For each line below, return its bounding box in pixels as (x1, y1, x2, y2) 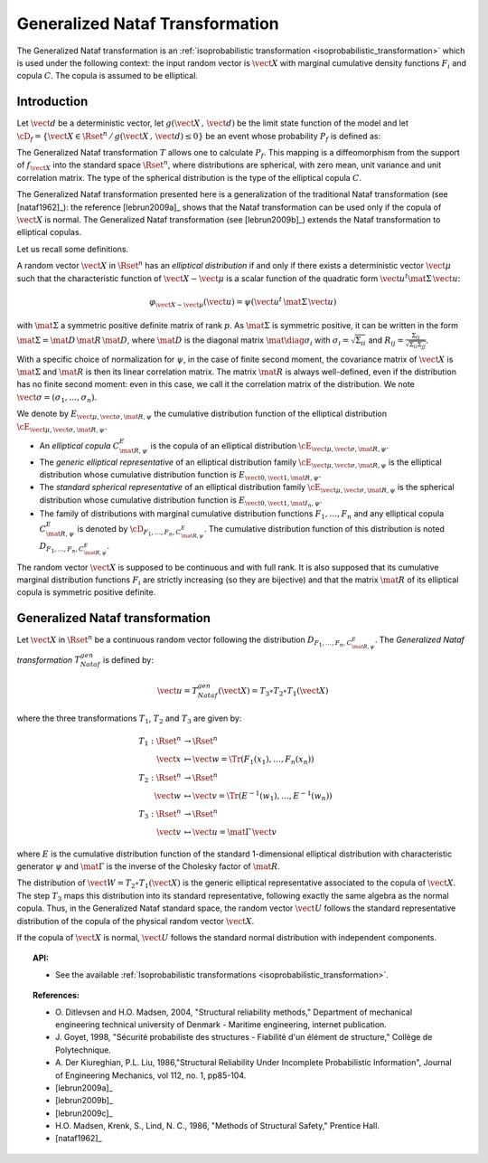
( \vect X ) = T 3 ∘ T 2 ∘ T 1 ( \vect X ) (218, 686, 329, 698)
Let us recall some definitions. (16, 243, 129, 254)
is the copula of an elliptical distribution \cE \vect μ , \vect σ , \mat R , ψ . (150, 440, 389, 453)
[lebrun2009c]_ (55, 1108, 113, 1119)
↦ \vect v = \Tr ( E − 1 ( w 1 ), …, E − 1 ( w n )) (183, 790, 333, 803)
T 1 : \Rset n (138, 734, 182, 748)
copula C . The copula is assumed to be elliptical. (16, 71, 199, 81)
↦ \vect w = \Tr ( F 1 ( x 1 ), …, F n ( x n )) (183, 753, 314, 766)
